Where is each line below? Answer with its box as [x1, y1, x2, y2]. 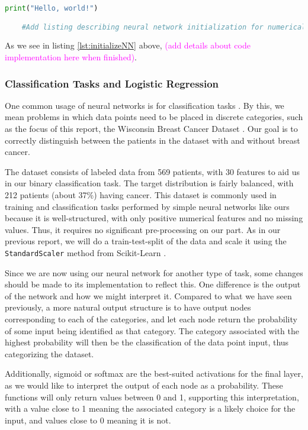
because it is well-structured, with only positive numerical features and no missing [5, 212, 303, 224]
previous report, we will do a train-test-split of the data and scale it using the [5, 235, 287, 247]
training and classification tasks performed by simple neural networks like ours [5, 200, 290, 212]
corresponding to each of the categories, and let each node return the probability [5, 312, 297, 325]
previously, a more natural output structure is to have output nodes [5, 301, 251, 313]
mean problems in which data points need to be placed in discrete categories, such [5, 111, 303, 123]
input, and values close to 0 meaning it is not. [5, 413, 171, 426]
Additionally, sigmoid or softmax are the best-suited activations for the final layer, [5, 367, 303, 380]
